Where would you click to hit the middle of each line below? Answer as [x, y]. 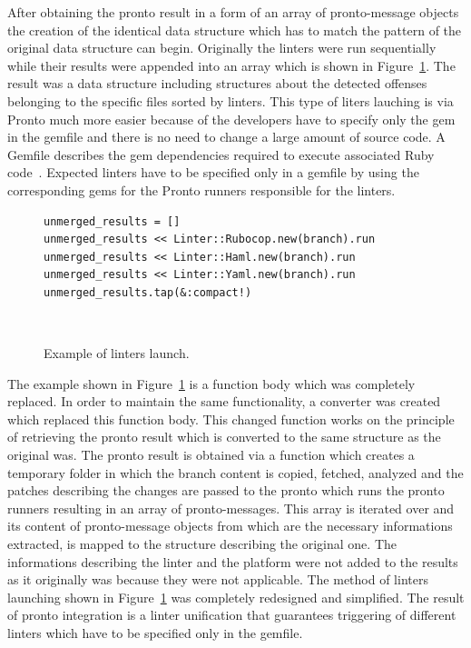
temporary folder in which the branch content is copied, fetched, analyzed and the [235, 472]
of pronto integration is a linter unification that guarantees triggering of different [232, 615]
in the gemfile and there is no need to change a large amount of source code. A [226, 137]
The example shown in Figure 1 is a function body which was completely [211, 383]
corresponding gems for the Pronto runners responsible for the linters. [201, 189]
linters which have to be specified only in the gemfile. [155, 633]
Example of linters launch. [117, 353]
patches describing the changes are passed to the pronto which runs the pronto [226, 490]
